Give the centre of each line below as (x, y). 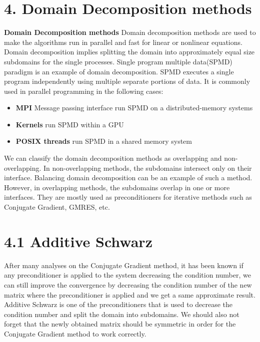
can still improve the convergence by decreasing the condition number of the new (128, 284)
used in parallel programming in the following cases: (84, 91)
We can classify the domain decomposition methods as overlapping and (113, 158)
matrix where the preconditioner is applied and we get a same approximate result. (130, 294)
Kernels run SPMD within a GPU (70, 124)
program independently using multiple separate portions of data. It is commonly (127, 81)
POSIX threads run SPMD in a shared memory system (104, 141)
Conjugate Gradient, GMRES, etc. (57, 207)
